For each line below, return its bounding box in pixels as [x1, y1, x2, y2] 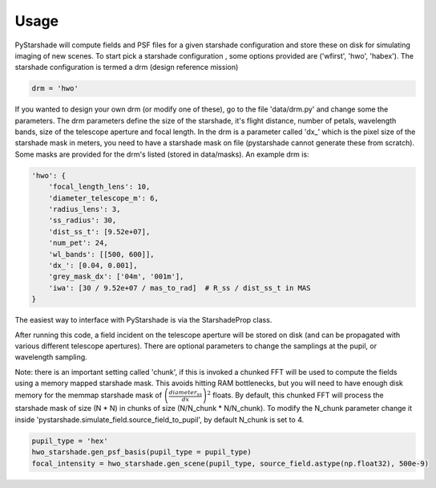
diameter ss [168, 388, 203, 397]
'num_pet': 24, [48, 238, 108, 248]
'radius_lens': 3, [48, 205, 121, 214]
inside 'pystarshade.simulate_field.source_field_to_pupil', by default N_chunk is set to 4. [14, 414, 305, 425]
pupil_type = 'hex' [31, 436, 108, 445]
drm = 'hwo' [31, 84, 79, 93]
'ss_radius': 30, [48, 216, 117, 225]
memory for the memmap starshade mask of [14, 390, 163, 401]
